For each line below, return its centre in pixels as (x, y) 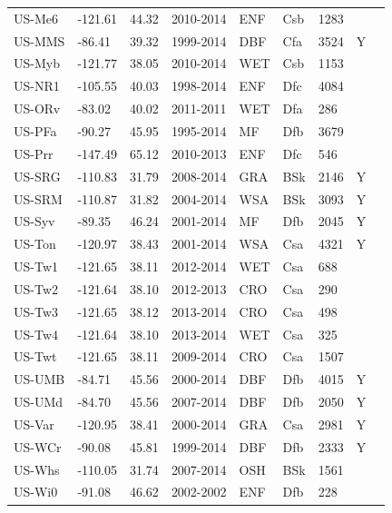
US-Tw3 (36, 311)
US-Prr (34, 153)
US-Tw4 (36, 334)
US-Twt (35, 356)
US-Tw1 (36, 266)
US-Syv (34, 221)
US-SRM (38, 198)
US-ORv (37, 109)
